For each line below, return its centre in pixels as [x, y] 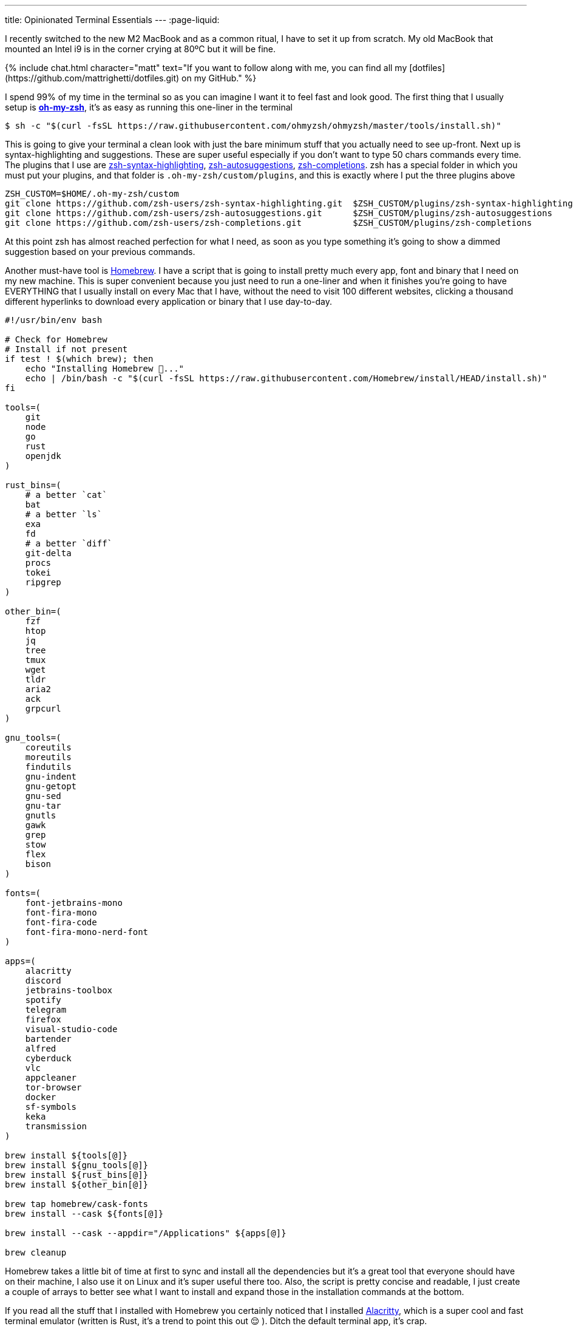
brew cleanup [36, 1253]
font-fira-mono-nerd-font [87, 932]
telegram [46, 1010]
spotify [43, 1000]
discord [43, 981]
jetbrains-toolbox [69, 990]
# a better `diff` [69, 543]
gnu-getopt [51, 786]
